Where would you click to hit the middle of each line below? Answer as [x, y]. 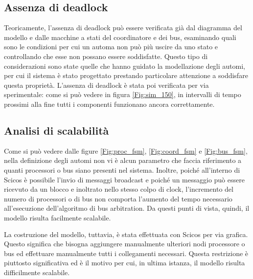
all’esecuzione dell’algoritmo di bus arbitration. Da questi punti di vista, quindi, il [127, 208]
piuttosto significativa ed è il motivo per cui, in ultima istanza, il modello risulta [125, 263]
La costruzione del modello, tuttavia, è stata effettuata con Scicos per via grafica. [126, 234]
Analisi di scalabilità [57, 130]
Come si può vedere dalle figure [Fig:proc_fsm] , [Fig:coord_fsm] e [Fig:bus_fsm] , [126, 150]
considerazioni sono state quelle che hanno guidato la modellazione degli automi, [125, 66]
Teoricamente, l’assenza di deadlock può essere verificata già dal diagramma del [123, 28]
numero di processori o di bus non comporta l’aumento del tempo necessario [118, 198]
